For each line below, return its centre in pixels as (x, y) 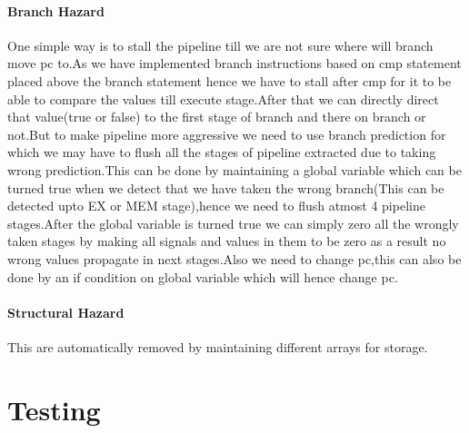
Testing (54, 409)
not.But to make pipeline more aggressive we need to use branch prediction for (227, 134)
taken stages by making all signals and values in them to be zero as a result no (227, 241)
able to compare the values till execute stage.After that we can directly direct (223, 98)
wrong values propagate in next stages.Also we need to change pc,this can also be (234, 258)
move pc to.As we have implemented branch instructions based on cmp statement (234, 63)
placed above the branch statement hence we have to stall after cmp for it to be (230, 80)
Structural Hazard (66, 312)
